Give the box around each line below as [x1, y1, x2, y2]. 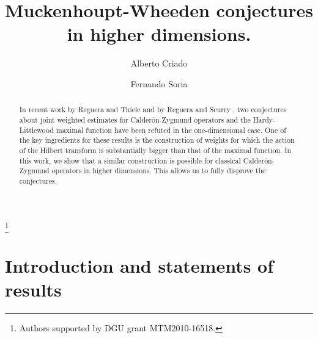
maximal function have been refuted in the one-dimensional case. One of [56, 124, 286, 135]
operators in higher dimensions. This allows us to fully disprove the [51, 165, 266, 176]
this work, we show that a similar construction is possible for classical [19, 155, 241, 165]
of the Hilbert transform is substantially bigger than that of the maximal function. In [19, 145, 292, 155]
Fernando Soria [130, 77, 188, 90]
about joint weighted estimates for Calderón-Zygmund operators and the [19, 114, 251, 124]
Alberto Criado [130, 57, 188, 70]
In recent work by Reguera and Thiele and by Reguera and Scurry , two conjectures [19, 104, 287, 115]
